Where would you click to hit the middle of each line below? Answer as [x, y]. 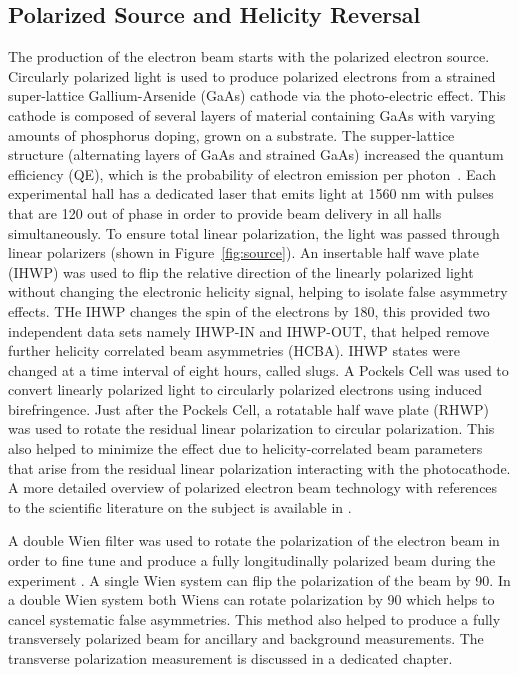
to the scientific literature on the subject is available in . [180, 506]
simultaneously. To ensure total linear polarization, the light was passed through [254, 232]
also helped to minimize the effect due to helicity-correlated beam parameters [245, 448]
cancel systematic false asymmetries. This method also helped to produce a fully [254, 618]
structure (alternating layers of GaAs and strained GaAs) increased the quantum [256, 154]
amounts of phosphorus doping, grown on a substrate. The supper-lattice [231, 134]
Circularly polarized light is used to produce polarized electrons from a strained [252, 75]
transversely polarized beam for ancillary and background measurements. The [246, 638]
